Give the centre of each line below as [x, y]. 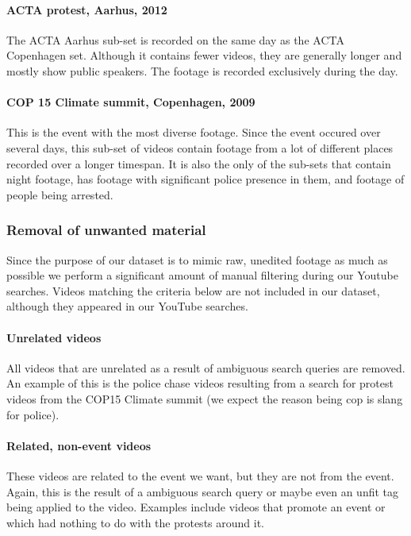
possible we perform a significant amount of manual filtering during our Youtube [202, 275]
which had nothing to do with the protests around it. [135, 522]
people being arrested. [60, 194]
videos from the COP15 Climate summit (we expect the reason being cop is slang [205, 398]
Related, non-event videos [79, 445]
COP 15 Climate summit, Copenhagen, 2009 [131, 102]
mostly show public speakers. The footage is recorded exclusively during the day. [202, 70]
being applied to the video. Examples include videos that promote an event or [196, 507]
